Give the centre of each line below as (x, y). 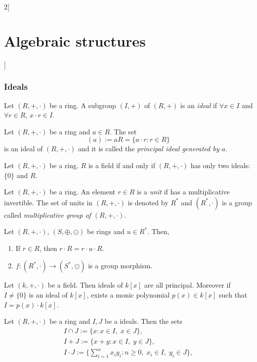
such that (233, 295)
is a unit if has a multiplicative (183, 192)
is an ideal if (199, 105)
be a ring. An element (83, 192)
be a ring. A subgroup (83, 105)
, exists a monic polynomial (128, 295)
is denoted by (148, 202)
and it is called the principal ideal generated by (149, 149)
